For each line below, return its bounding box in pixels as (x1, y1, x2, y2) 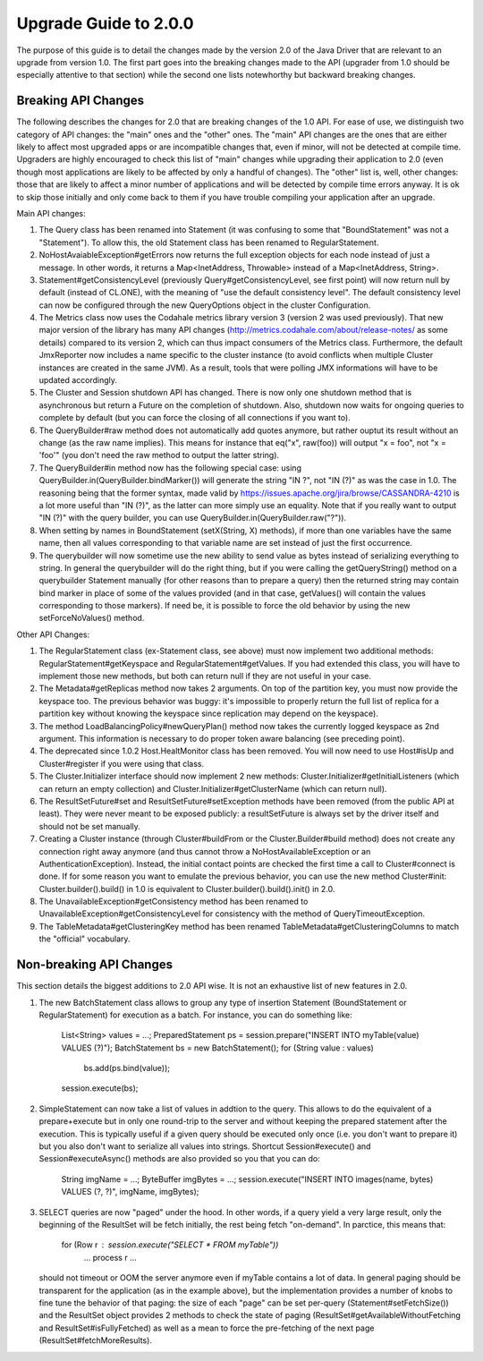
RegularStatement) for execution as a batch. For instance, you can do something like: (38, 1009, 352, 1020)
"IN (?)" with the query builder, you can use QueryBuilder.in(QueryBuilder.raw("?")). (38, 513, 347, 523)
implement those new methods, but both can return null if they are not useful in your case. (38, 671, 371, 682)
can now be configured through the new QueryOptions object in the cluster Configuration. (38, 300, 371, 310)
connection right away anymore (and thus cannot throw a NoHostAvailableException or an (38, 846, 371, 856)
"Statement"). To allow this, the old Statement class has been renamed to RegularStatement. (38, 237, 379, 248)
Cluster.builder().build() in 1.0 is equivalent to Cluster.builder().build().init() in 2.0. (38, 883, 335, 894)
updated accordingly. (38, 375, 118, 386)
